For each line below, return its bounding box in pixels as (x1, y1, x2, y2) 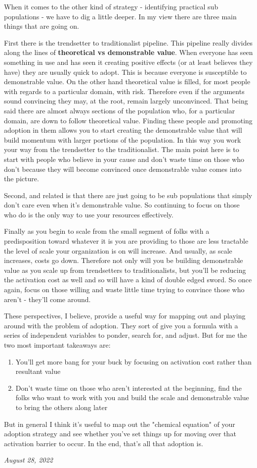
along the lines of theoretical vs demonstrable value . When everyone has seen (4, 47, 253, 57)
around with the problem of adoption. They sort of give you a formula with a (4, 320, 238, 330)
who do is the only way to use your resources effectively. (4, 209, 173, 219)
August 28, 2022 (4, 455, 53, 465)
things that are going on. (4, 21, 79, 31)
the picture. (4, 173, 39, 184)
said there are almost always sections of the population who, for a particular (4, 105, 235, 115)
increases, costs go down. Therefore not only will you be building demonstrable (4, 255, 243, 265)
